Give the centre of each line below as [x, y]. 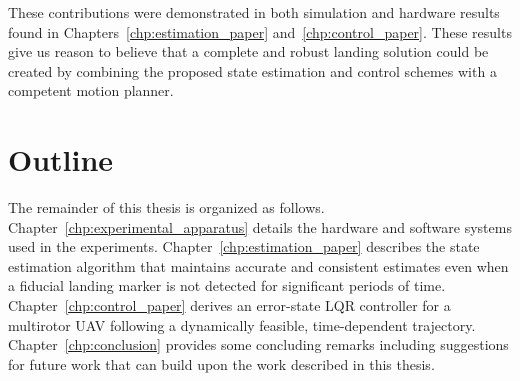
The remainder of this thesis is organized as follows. [166, 207]
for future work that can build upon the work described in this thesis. [221, 363]
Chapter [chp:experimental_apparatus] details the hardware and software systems [260, 226]
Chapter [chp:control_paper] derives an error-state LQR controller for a [229, 305]
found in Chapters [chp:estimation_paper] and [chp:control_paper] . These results [260, 31]
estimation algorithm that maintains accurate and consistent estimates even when [258, 265]
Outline [61, 159]
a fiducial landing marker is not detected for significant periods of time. [227, 285]
